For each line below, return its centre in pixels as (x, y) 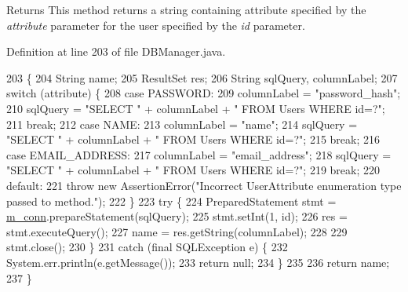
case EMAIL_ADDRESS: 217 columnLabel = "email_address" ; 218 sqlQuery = (199, 154)
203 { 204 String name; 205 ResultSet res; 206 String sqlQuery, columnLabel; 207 (202, 77)
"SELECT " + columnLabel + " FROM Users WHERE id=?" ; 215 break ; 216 (193, 139)
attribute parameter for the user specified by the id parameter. (156, 25)
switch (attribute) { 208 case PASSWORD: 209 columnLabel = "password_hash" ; (204, 93)
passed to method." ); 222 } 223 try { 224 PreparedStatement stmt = (171, 201)
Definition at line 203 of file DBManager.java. (116, 51)
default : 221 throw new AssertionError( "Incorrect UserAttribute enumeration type (204, 185)
